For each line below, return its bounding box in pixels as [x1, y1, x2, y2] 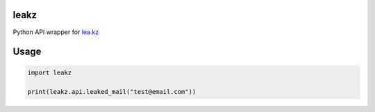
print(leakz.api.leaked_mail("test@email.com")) [27, 88, 197, 96]
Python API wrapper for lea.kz [12, 28, 99, 36]
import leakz [27, 68, 72, 77]
